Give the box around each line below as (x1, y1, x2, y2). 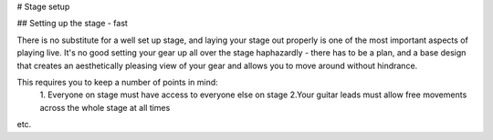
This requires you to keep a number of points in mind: (16, 76, 218, 87)
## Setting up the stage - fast (16, 18, 128, 29)
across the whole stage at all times (39, 102, 171, 113)
